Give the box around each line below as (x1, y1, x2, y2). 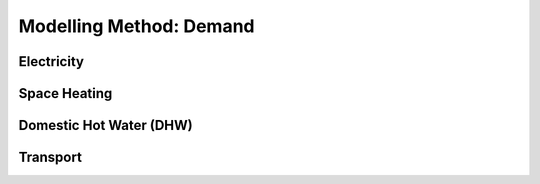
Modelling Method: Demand (18, 15, 255, 37)
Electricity (18, 53, 85, 70)
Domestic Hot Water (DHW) (18, 117, 194, 134)
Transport (18, 149, 82, 166)
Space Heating (18, 85, 113, 102)
